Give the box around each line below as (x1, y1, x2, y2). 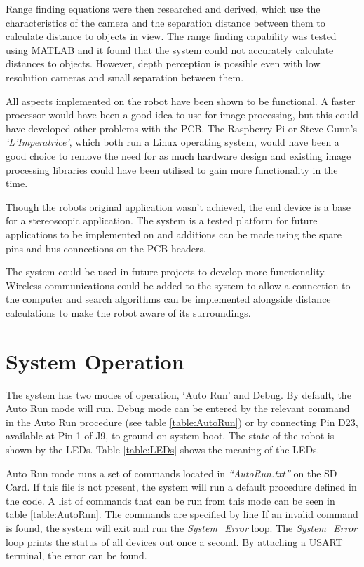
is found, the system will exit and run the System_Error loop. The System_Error (6, 520, 357, 535)
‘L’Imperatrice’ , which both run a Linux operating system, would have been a (6, 135, 339, 149)
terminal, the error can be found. (6, 548, 147, 563)
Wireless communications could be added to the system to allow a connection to (6, 278, 351, 292)
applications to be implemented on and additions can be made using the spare (6, 226, 342, 241)
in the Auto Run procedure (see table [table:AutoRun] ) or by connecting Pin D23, (6, 414, 358, 429)
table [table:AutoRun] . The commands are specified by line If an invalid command (6, 507, 358, 521)
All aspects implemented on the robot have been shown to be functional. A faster (6, 93, 356, 108)
